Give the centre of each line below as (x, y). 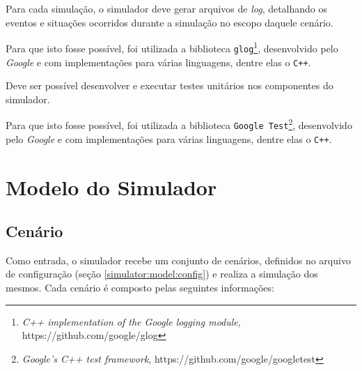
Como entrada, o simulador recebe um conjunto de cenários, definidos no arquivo (178, 260)
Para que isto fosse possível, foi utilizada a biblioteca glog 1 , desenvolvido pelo (172, 47)
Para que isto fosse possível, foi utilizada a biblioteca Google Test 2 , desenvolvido (179, 124)
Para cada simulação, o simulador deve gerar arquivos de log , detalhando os (167, 8)
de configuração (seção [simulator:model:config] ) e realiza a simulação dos (162, 274)
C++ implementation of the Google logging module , (131, 321)
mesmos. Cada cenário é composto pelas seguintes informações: (140, 288)
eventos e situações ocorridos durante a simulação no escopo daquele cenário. (170, 22)
